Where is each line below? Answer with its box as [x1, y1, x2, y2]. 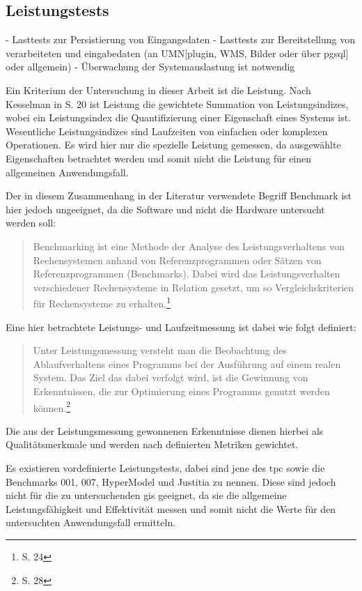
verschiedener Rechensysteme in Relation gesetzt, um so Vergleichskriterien [33, 279, 354, 294]
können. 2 [33, 398, 71, 415]
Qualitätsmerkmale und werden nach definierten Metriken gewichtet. [6, 437, 299, 452]
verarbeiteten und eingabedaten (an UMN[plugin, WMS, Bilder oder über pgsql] [6, 45, 349, 60]
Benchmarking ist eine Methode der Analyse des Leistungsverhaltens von [33, 238, 345, 253]
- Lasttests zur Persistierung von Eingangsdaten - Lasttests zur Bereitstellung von [6, 32, 356, 47]
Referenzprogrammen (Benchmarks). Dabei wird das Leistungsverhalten [33, 266, 340, 281]
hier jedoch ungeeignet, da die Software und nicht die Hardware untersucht [6, 201, 325, 216]
